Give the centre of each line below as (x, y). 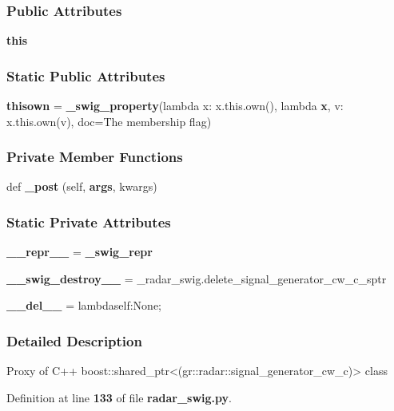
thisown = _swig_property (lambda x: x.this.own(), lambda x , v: (175, 106)
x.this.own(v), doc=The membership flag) (109, 121)
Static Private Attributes (89, 221)
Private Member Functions (95, 157)
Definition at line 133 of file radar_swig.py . (119, 397)
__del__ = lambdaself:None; (84, 305)
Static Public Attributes (86, 75)
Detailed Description (74, 340)
